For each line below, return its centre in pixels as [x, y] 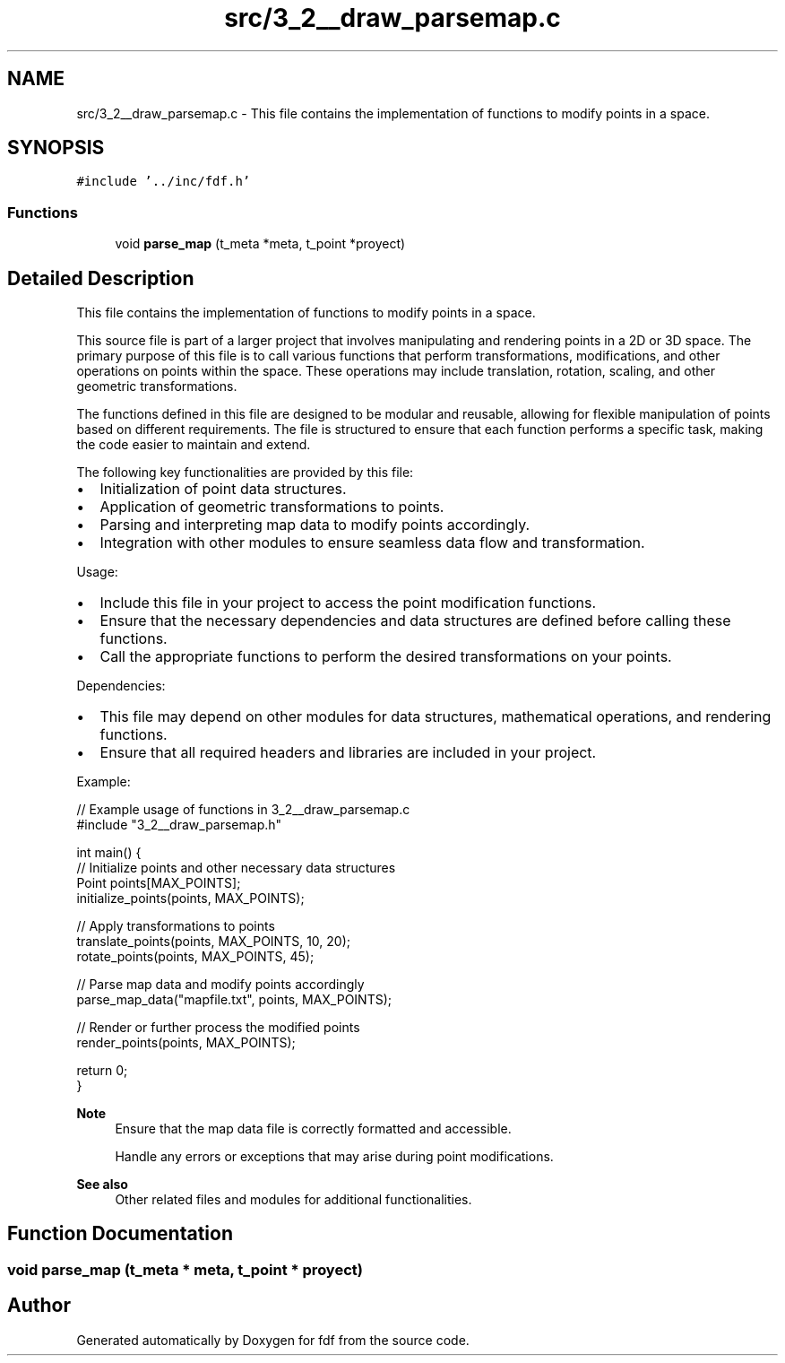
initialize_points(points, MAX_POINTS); [190, 899]
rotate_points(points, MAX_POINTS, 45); [195, 957]
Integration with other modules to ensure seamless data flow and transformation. [372, 543]
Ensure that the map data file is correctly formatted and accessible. [313, 1129]
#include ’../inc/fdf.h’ [164, 182]
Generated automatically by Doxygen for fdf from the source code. [273, 1340]
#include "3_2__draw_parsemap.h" [179, 825]
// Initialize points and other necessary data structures [236, 868]
